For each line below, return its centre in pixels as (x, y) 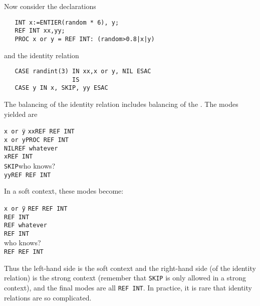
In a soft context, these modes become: (64, 191)
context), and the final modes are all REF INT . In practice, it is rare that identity (128, 287)
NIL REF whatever (31, 148)
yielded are (21, 114)
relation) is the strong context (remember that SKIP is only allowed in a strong (125, 278)
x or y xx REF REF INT (39, 132)
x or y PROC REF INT (36, 140)
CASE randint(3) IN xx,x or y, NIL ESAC (83, 71)
